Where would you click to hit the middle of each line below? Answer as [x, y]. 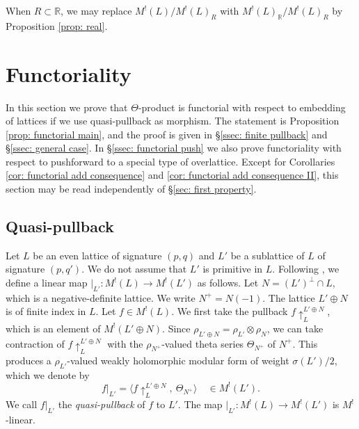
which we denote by [48, 374]
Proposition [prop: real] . [57, 25]
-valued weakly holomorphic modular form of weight [178, 360]
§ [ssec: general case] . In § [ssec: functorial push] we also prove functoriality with [174, 148]
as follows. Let [228, 283]
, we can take [295, 328]
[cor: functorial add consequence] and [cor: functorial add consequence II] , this [172, 175]
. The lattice [289, 297]
